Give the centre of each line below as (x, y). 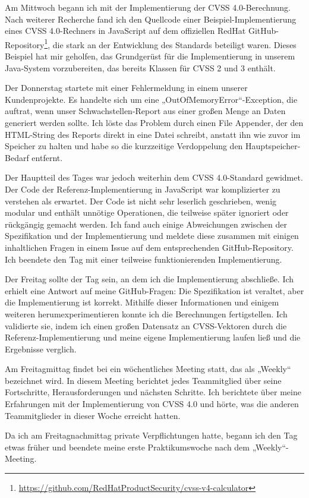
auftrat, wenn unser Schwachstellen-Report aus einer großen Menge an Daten (145, 111)
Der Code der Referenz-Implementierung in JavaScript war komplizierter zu (143, 189)
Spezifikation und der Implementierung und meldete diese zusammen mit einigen (152, 236)
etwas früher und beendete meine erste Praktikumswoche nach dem (127, 447)
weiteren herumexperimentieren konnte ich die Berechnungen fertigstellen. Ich (146, 313)
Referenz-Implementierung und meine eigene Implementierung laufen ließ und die (153, 337)
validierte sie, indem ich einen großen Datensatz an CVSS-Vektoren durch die (146, 325)
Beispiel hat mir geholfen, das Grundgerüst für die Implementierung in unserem (150, 56)
